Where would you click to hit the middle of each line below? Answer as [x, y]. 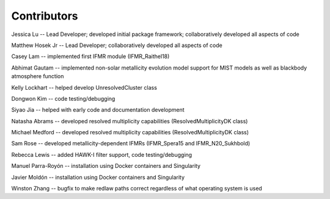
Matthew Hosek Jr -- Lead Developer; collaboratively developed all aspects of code [117, 45]
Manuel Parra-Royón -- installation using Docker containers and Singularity [106, 166]
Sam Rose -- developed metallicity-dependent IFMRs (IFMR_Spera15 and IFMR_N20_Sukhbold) [131, 143]
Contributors [45, 16]
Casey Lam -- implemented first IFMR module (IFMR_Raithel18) [90, 56]
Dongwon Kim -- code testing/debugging [63, 98]
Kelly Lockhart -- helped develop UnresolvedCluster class [84, 87]
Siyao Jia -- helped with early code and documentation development [98, 110]
